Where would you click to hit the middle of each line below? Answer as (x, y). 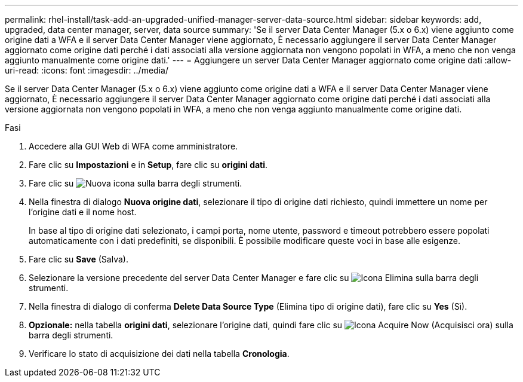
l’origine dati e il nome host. (83, 212)
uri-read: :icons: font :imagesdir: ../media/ (87, 70)
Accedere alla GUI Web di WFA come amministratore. (133, 146)
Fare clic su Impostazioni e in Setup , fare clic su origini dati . (148, 165)
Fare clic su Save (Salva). (79, 259)
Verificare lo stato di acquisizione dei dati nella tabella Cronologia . (159, 354)
